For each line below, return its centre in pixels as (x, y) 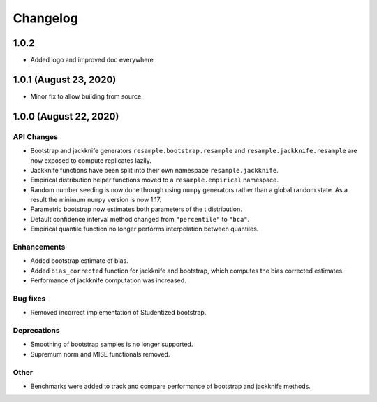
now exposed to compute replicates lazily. (91, 160)
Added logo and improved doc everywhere (92, 60)
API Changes (36, 136)
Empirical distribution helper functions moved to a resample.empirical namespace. (154, 180)
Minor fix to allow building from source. (87, 96)
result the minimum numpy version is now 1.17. (96, 200)
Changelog (45, 18)
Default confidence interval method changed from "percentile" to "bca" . (140, 219)
